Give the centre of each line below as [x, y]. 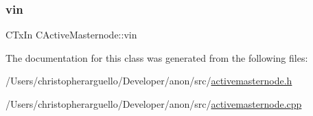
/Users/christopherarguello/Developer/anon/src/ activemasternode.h [149, 81]
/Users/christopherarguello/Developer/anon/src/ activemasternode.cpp [154, 104]
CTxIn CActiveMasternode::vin [71, 35]
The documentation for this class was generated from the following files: [157, 57]
